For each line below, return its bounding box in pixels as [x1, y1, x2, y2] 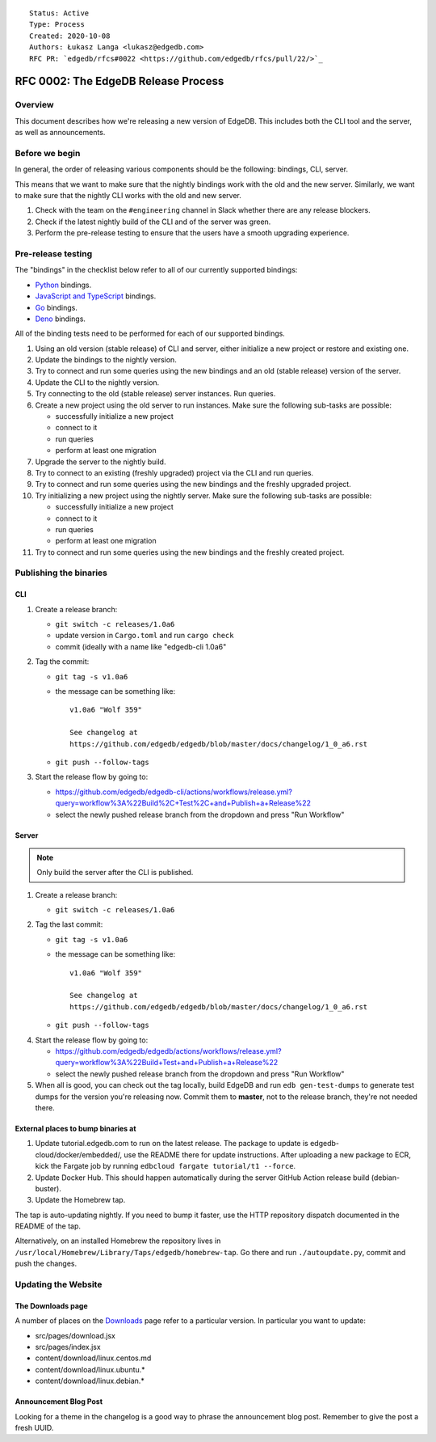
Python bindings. [35, 280, 92, 290]
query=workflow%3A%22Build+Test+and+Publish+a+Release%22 [55, 1058, 279, 1068]
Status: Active [29, 9, 90, 18]
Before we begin [15, 147, 81, 159]
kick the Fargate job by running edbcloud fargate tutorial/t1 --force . [35, 1161, 296, 1171]
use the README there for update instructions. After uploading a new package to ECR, [124, 1149, 412, 1160]
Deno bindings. [35, 314, 86, 323]
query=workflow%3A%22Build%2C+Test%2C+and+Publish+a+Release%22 [55, 798, 311, 808]
